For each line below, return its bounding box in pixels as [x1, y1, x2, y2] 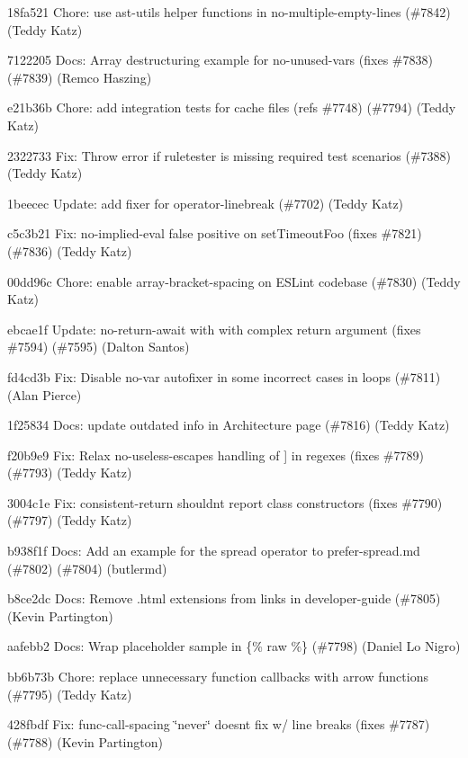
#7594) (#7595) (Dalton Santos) [7, 337, 190, 356]
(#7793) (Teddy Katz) [7, 463, 132, 482]
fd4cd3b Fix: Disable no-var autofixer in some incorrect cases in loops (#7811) [7, 367, 441, 386]
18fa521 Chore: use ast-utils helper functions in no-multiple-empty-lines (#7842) [7, 3, 451, 21]
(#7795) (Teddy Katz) [7, 684, 132, 703]
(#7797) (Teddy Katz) [7, 511, 132, 530]
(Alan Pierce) [7, 385, 82, 404]
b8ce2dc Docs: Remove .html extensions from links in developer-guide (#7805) [7, 589, 441, 608]
